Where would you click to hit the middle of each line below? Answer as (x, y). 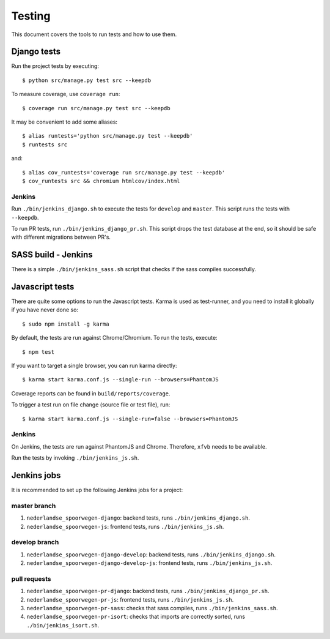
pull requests (31, 578)
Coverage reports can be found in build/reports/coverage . (91, 393)
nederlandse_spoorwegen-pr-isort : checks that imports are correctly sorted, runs (136, 617)
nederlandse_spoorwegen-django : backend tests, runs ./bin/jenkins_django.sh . (138, 518)
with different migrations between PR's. (61, 237)
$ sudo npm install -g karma (66, 324)
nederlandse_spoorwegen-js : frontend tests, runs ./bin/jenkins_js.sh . (125, 526)
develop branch (35, 542)
